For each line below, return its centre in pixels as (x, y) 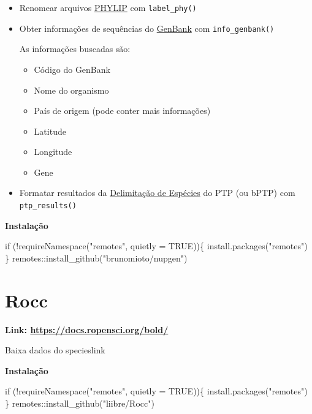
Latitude (50, 131)
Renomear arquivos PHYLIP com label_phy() (108, 7)
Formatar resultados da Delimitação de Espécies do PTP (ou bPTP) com (157, 193)
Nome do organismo (71, 90)
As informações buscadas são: (75, 49)
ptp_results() (48, 206)
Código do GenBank (72, 69)
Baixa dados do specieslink (55, 350)
